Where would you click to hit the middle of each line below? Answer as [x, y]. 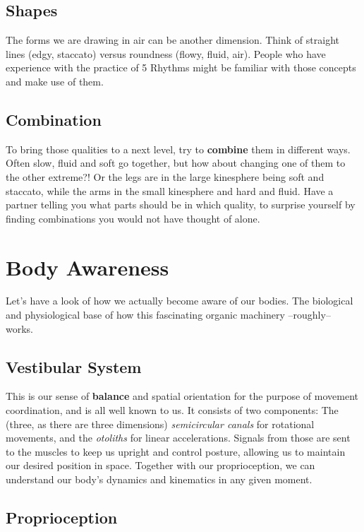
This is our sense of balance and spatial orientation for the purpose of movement [182, 396]
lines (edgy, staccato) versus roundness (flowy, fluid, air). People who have [166, 53]
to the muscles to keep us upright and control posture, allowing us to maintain [176, 451]
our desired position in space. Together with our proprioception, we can [160, 465]
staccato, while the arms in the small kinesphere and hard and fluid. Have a [170, 190]
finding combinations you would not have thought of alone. [133, 218]
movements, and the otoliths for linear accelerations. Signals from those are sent [178, 438]
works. [20, 328]
